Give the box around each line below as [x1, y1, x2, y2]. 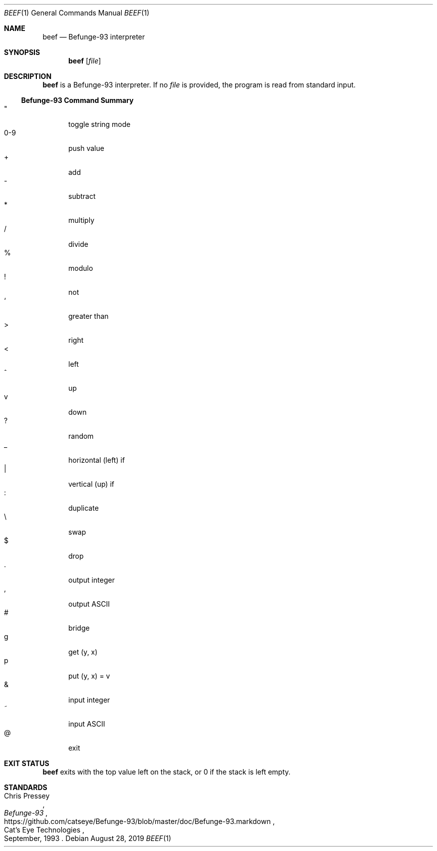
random [68, 432, 94, 440]
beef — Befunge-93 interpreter [42, 32, 145, 41]
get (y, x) [68, 648, 98, 656]
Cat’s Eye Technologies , [4, 826, 85, 834]
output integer [68, 576, 115, 584]
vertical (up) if [68, 480, 114, 488]
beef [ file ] [68, 56, 101, 65]
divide [68, 240, 88, 248]
